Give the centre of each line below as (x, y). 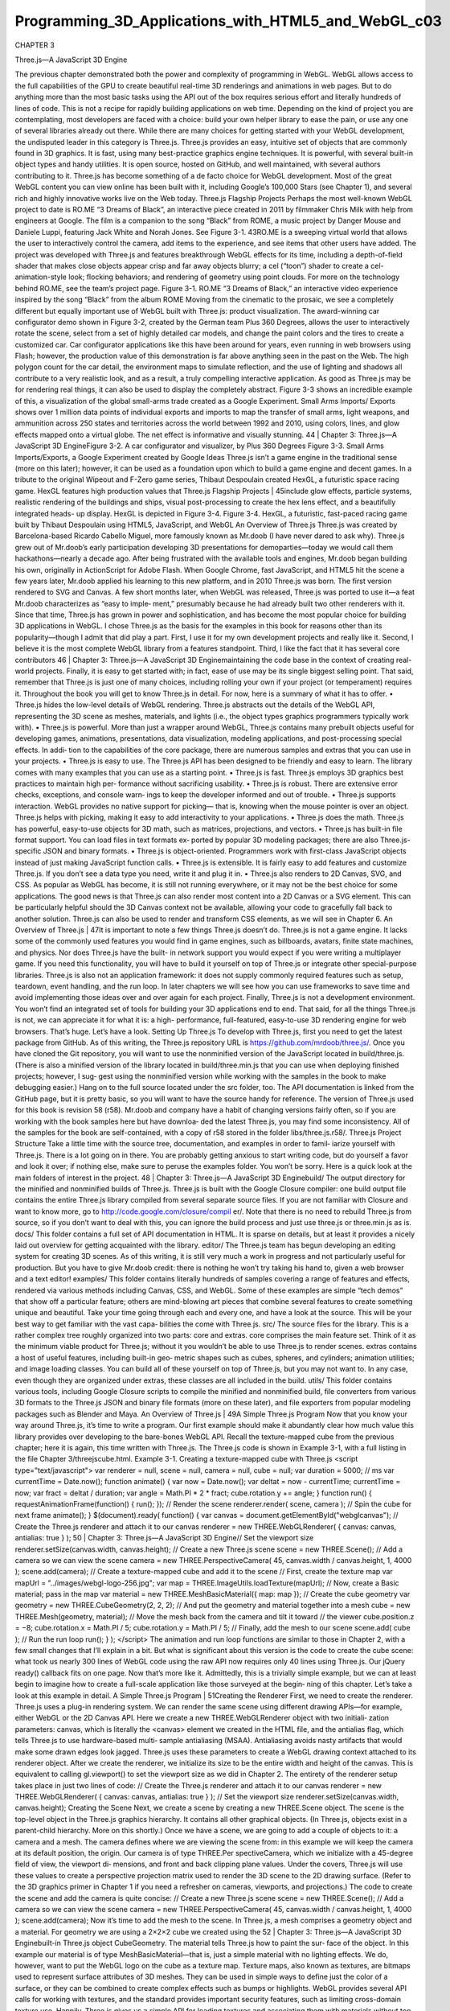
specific (28, 851)
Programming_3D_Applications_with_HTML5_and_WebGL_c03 (228, 21)
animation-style (41, 277)
